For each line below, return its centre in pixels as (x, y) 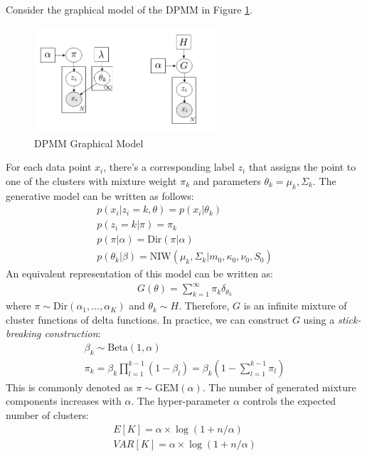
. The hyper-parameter (181, 401)
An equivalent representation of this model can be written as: (140, 274)
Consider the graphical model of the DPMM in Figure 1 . (129, 9)
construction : (73, 333)
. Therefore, (204, 306)
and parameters (227, 180)
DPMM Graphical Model (89, 143)
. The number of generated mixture (279, 387)
